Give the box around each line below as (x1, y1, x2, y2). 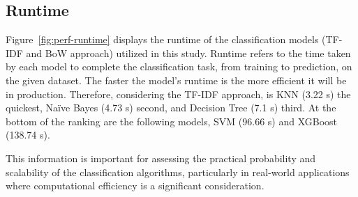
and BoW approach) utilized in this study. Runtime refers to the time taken (26, 45, 351, 60)
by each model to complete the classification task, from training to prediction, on (6, 59, 352, 74)
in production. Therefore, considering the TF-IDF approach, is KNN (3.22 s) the (6, 86, 351, 101)
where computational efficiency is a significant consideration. (6, 178, 264, 193)
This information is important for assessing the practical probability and (6, 150, 316, 165)
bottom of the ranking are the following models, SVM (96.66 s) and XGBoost (6, 113, 338, 128)
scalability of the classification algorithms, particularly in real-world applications (6, 164, 350, 179)
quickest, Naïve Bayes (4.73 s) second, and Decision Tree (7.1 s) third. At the (6, 100, 336, 115)
